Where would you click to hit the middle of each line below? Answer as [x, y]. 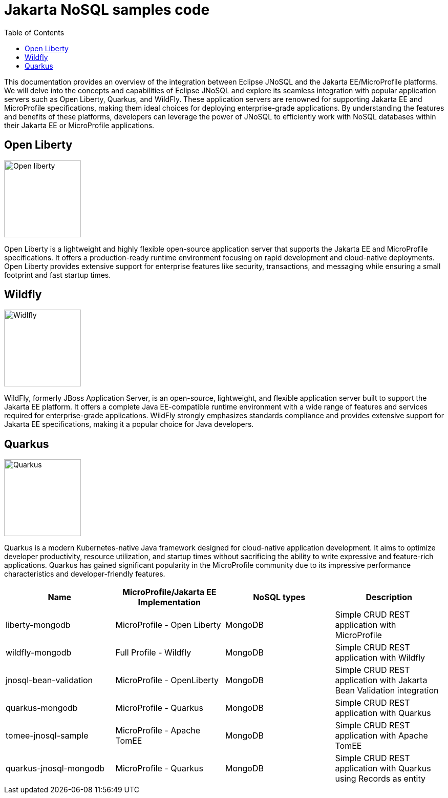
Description [389, 597]
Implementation [169, 602]
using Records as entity [380, 779]
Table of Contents [34, 32]
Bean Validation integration [387, 691]
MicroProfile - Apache [158, 731]
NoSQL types [279, 597]
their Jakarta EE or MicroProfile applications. [79, 125]
